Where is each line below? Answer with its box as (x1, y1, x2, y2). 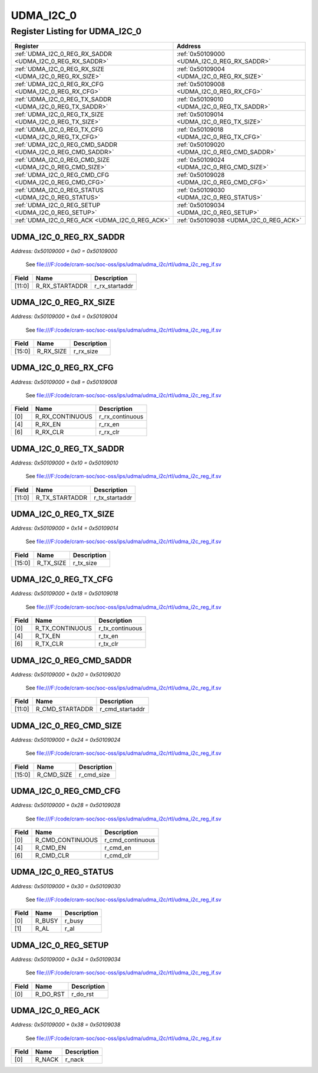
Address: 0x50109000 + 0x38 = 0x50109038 (11, 1021, 121, 1028)
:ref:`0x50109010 (177, 95, 224, 103)
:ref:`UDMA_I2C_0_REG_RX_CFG (14, 80, 104, 89)
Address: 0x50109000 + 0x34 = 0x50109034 (11, 956, 121, 963)
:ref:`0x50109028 (177, 171, 225, 179)
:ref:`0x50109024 (177, 156, 225, 164)
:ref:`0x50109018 (177, 126, 224, 134)
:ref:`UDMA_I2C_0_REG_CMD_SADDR (14, 140, 118, 149)
